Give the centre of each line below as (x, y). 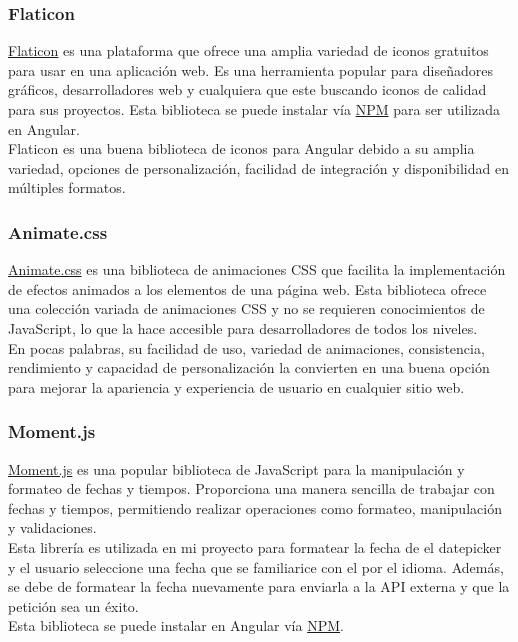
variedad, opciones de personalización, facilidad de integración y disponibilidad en (258, 167)
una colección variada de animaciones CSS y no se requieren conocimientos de (246, 308)
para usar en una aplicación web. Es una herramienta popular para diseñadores (250, 69)
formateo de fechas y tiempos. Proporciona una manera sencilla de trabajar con (251, 488)
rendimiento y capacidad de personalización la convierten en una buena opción (249, 367)
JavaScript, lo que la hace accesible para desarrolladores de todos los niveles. (243, 327)
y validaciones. (52, 527)
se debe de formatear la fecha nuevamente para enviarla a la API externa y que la (259, 586)
